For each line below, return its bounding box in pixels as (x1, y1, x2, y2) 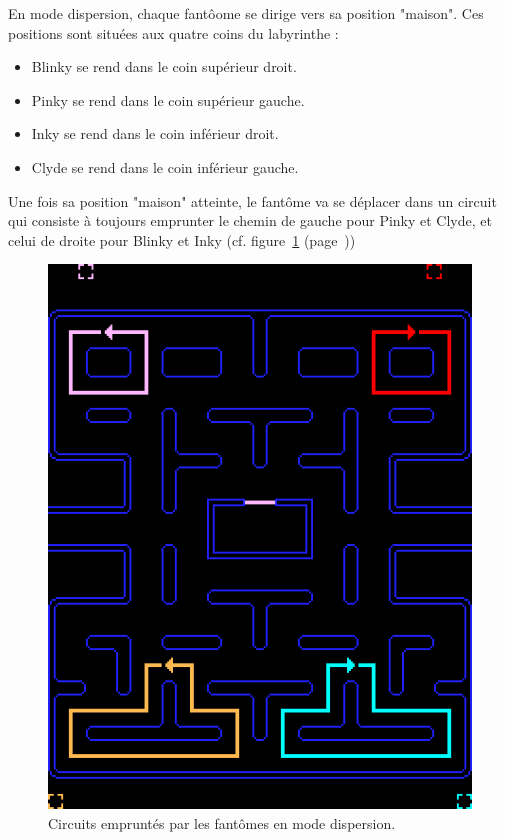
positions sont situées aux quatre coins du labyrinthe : (8, 22, 339, 43)
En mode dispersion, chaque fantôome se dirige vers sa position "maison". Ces (8, 3, 484, 23)
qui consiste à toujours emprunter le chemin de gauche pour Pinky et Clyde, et (8, 210, 492, 231)
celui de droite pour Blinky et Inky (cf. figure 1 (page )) (8, 229, 356, 250)
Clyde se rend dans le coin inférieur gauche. (31, 156, 299, 177)
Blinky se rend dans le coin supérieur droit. (31, 56, 297, 77)
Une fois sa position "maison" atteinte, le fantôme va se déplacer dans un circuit (8, 190, 497, 211)
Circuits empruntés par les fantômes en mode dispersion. (48, 813, 396, 834)
